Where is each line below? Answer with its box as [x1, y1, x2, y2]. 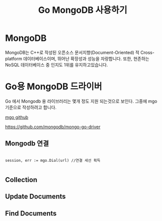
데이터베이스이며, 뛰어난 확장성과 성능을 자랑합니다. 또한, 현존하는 [23, 55, 150, 62]
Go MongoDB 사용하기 [38, 4, 128, 16]
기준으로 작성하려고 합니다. [5, 104, 57, 110]
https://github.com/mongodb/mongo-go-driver [5, 124, 101, 130]
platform [5, 55, 22, 62]
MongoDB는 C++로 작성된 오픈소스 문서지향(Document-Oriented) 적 [5, 49, 139, 55]
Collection [5, 176, 37, 184]
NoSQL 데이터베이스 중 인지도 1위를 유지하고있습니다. [5, 62, 108, 68]
